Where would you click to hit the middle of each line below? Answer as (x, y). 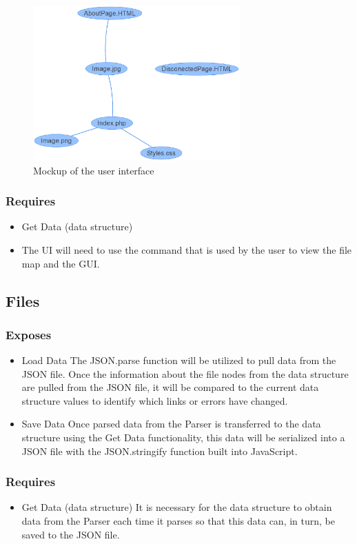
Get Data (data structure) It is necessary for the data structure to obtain (177, 507)
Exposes (29, 334)
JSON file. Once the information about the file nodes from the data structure (185, 373)
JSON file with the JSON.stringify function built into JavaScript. (160, 451)
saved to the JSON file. (71, 534)
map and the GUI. (61, 263)
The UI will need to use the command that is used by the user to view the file (187, 249)
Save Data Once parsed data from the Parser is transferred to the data (171, 424)
